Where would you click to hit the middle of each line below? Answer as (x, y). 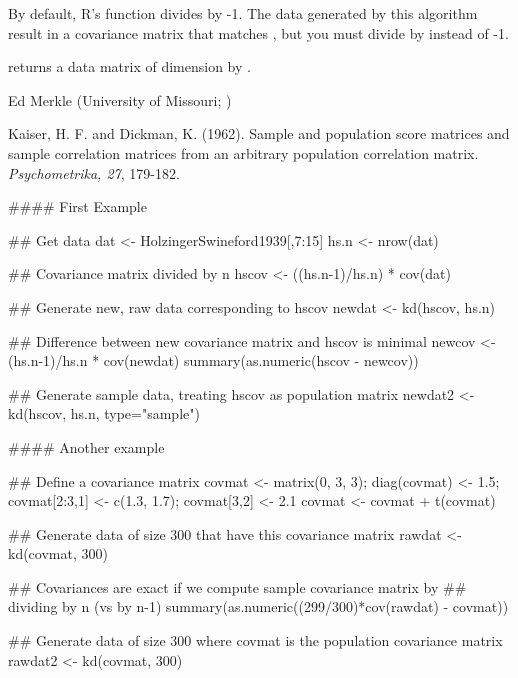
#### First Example (77, 206)
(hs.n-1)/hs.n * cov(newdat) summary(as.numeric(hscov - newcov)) (213, 360)
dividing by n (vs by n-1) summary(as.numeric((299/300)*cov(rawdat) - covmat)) (258, 606)
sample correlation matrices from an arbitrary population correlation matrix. (243, 152)
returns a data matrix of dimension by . (129, 66)
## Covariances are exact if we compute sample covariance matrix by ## (237, 586)
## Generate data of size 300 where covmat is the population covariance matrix (255, 640)
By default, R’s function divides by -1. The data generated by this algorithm (243, 13)
